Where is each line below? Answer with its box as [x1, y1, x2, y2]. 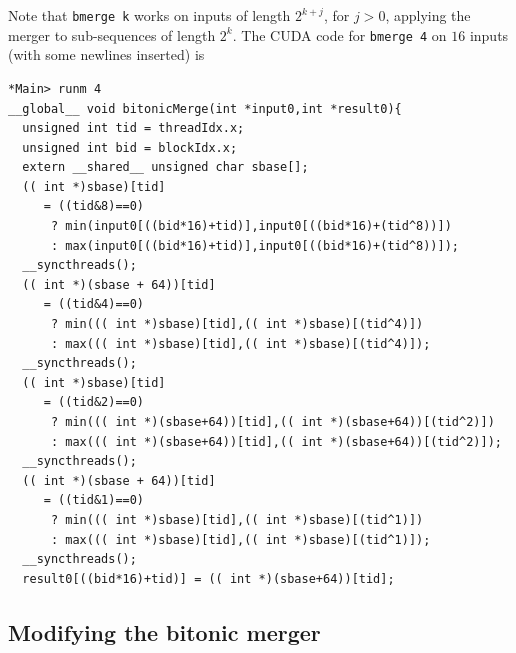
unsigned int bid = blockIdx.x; [22, 140, 238, 155]
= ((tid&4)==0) [43, 297, 145, 312]
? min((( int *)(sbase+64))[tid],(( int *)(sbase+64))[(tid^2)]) [50, 415, 495, 429]
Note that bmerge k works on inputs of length [8, 5, 291, 25]
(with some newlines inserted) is [8, 44, 205, 65]
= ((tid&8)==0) [43, 199, 145, 214]
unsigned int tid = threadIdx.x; [22, 121, 245, 136]
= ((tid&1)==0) [43, 493, 145, 508]
